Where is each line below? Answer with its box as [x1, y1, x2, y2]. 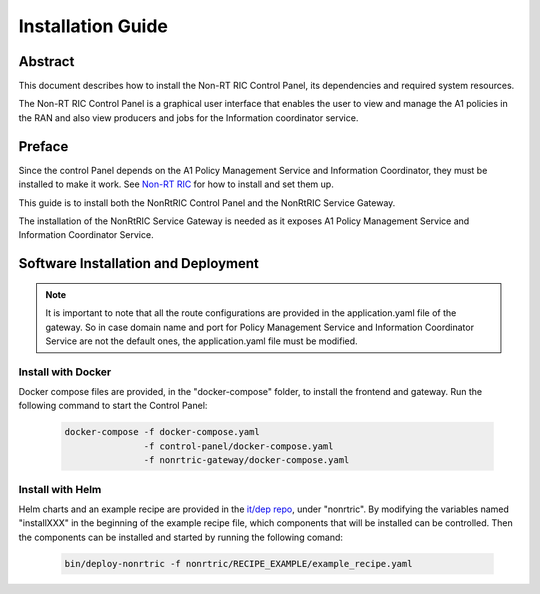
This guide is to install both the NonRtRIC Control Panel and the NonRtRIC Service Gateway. [18, 196, 396, 209]
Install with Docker [18, 365, 112, 379]
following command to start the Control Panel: [18, 400, 208, 412]
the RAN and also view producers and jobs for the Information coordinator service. [18, 111, 359, 124]
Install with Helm [18, 482, 102, 496]
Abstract [18, 53, 75, 70]
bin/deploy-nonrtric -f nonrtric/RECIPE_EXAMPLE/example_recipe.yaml [64, 558, 413, 569]
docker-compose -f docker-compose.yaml [64, 426, 260, 438]
